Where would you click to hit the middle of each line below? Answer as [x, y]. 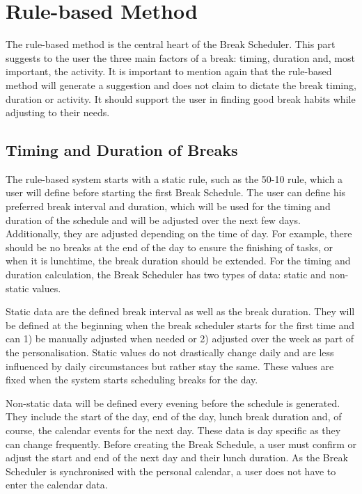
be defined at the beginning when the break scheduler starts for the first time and [180, 325]
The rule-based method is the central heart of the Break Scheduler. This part [171, 44]
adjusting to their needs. [58, 112]
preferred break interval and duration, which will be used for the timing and [168, 206]
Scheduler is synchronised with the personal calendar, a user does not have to [171, 471]
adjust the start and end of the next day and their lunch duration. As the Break [177, 457]
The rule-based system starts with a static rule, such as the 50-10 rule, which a [174, 178]
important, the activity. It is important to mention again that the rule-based [169, 71]
